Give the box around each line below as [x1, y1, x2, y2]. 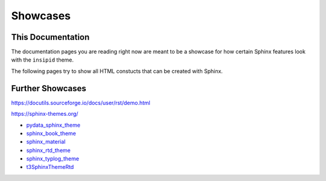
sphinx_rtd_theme [26, 147, 71, 154]
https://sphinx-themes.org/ [11, 110, 78, 118]
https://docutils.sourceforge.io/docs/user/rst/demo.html [11, 99, 150, 106]
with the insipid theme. [11, 56, 74, 63]
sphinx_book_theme [26, 130, 77, 137]
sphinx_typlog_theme [26, 155, 80, 162]
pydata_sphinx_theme [26, 121, 81, 129]
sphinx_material [26, 138, 66, 145]
